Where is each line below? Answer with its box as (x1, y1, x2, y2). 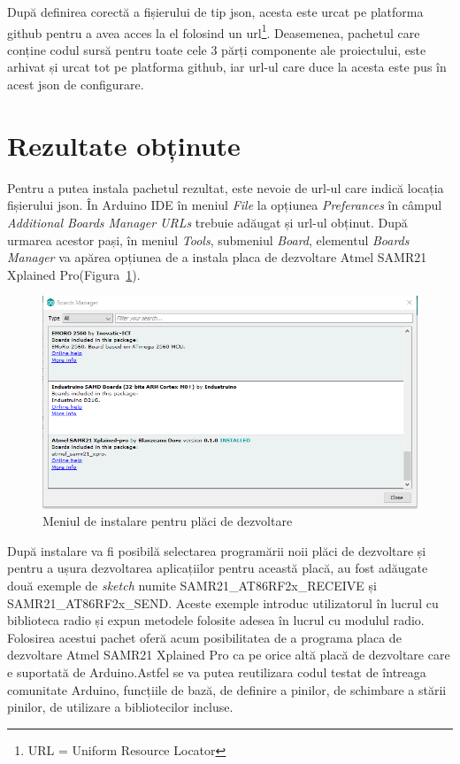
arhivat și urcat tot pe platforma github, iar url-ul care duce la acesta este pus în (7, 58, 447, 76)
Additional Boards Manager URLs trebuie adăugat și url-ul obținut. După (7, 212, 408, 231)
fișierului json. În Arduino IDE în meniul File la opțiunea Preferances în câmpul (7, 196, 442, 214)
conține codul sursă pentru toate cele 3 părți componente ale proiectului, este (7, 40, 426, 58)
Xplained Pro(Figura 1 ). (7, 265, 141, 283)
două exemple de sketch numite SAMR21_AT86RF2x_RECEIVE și (7, 575, 377, 594)
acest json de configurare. (7, 75, 144, 94)
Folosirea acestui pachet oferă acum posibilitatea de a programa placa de (7, 628, 402, 646)
